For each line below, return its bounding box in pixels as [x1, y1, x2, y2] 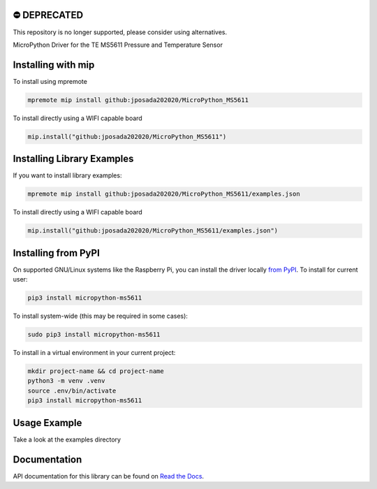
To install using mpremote [13, 77, 87, 85]
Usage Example [13, 416, 82, 429]
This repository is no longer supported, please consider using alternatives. [13, 28, 227, 36]
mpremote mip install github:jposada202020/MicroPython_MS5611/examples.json [27, 190, 300, 198]
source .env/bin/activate [27, 386, 117, 395]
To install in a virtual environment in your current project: [13, 349, 176, 357]
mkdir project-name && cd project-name [27, 367, 164, 375]
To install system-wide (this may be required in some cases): [13, 312, 188, 321]
